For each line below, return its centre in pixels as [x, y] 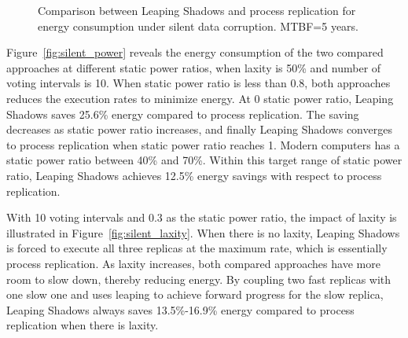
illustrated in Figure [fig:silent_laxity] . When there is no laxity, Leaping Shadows [203, 232]
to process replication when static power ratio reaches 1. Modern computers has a [203, 144]
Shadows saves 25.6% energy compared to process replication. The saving [183, 114]
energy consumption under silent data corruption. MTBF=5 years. [198, 26]
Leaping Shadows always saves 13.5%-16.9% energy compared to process [180, 309]
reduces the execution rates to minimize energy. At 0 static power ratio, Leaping [200, 98]
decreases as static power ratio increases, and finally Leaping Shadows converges [199, 129]
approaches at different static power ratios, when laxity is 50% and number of [194, 67]
